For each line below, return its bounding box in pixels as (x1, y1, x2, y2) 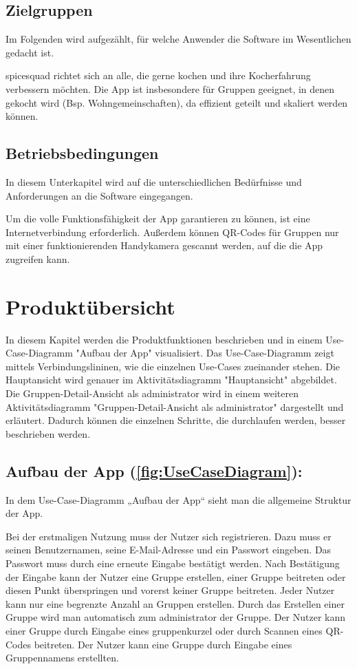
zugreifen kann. (6, 251, 70, 266)
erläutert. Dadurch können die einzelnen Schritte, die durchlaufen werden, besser (6, 413, 346, 427)
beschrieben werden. (6, 426, 91, 440)
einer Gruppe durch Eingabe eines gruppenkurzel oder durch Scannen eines (6, 623, 323, 637)
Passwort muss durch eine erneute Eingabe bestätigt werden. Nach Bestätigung (6, 555, 340, 570)
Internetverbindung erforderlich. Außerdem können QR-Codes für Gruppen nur (6, 224, 339, 239)
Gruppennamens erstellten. (6, 650, 119, 665)
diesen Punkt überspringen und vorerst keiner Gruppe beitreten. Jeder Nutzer (6, 583, 335, 597)
